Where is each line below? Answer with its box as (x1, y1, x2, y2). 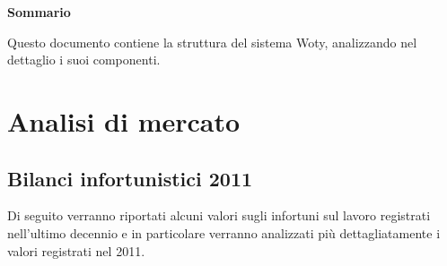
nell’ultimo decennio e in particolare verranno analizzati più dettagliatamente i (7, 223, 441, 242)
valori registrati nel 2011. (7, 241, 145, 260)
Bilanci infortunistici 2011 (7, 164, 253, 192)
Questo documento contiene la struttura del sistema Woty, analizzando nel (7, 32, 417, 51)
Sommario (7, 3, 71, 21)
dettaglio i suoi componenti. (7, 50, 161, 69)
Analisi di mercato (7, 102, 241, 139)
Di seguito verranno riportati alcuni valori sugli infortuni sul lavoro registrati (7, 206, 431, 225)
